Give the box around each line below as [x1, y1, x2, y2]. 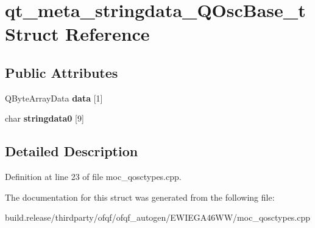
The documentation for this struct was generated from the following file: [5, 190, 275, 203]
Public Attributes [5, 63, 118, 81]
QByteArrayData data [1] [5, 91, 103, 104]
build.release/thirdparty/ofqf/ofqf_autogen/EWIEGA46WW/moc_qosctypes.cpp [5, 211, 311, 224]
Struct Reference [5, 21, 150, 46]
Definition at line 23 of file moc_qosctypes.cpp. [5, 170, 182, 183]
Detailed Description [5, 142, 138, 161]
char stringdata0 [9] [5, 112, 84, 125]
